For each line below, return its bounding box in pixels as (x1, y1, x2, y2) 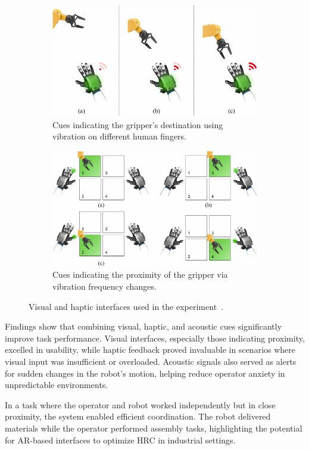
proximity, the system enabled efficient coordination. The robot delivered (5, 410, 271, 423)
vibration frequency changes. (52, 280, 157, 292)
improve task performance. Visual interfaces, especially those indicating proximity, (5, 331, 305, 344)
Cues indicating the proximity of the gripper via (52, 268, 228, 281)
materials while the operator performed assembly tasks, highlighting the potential (5, 421, 302, 434)
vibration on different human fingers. (52, 130, 187, 142)
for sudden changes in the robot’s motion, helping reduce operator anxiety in (5, 367, 285, 379)
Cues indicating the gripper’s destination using (52, 118, 223, 131)
